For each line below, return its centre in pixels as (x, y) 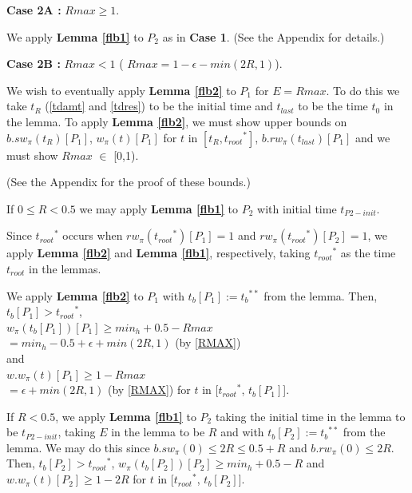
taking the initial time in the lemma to (310, 416)
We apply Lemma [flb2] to (75, 295)
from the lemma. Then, (321, 295)
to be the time (333, 106)
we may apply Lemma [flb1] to (159, 208)
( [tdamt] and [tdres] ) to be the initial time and (159, 106)
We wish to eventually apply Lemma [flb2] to (121, 90)
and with (242, 432)
